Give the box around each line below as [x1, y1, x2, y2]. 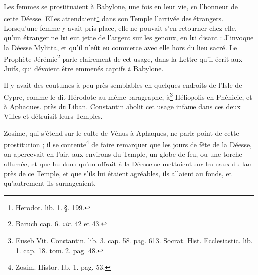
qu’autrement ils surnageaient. [4, 178, 96, 188]
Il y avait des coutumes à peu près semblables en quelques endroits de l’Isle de [4, 80, 242, 90]
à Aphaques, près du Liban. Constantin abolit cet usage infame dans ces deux [4, 101, 241, 111]
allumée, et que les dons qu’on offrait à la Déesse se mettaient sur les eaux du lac [4, 158, 251, 168]
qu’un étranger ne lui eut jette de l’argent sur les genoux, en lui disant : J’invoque [4, 32, 254, 43]
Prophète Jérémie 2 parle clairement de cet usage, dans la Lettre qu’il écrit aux [4, 52, 243, 64]
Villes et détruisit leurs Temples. [4, 110, 103, 121]
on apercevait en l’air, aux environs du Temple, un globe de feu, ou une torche [4, 149, 242, 159]
